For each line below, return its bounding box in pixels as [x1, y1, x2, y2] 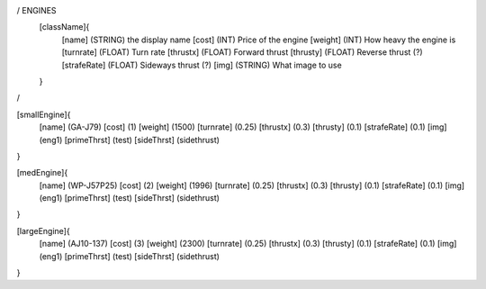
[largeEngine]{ [16, 225, 71, 236]
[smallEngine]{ [16, 109, 71, 120]
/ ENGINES [16, 5, 58, 15]
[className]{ [39, 22, 90, 32]
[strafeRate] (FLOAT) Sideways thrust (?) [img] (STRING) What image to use [61, 59, 342, 70]
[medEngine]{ [16, 167, 68, 178]
